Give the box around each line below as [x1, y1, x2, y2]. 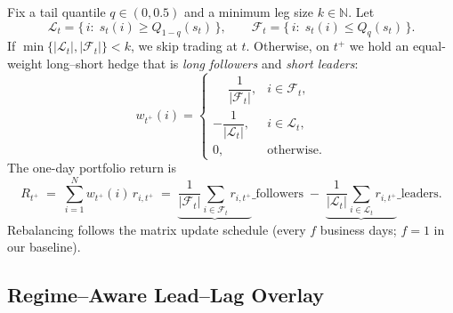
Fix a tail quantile [7, 3, 106, 20]
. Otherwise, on [246, 36, 330, 55]
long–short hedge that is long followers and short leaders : [46, 53, 359, 72]
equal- [412, 36, 446, 55]
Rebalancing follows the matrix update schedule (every [7, 220, 306, 238]
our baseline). [7, 237, 81, 256]
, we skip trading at [130, 36, 238, 55]
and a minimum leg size [183, 3, 314, 20]
